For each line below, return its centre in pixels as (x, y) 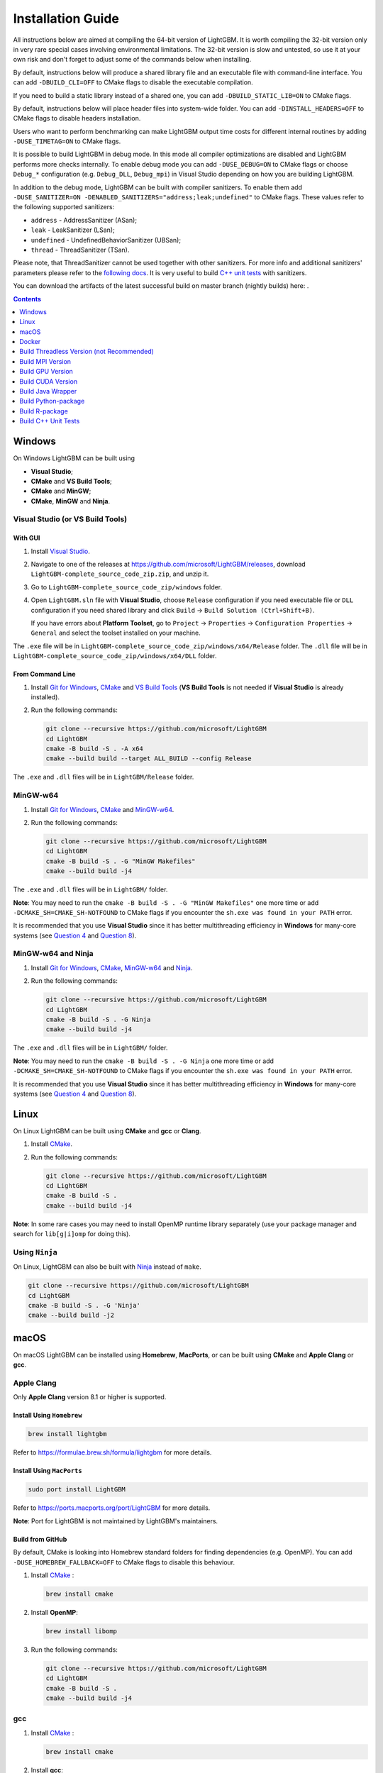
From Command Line (44, 674)
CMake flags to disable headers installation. (77, 118)
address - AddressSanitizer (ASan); (84, 220)
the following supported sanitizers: (64, 207)
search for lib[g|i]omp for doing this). (72, 1234)
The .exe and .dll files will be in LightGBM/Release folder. (104, 777)
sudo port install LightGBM (77, 1490)
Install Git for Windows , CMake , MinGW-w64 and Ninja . (112, 967)
